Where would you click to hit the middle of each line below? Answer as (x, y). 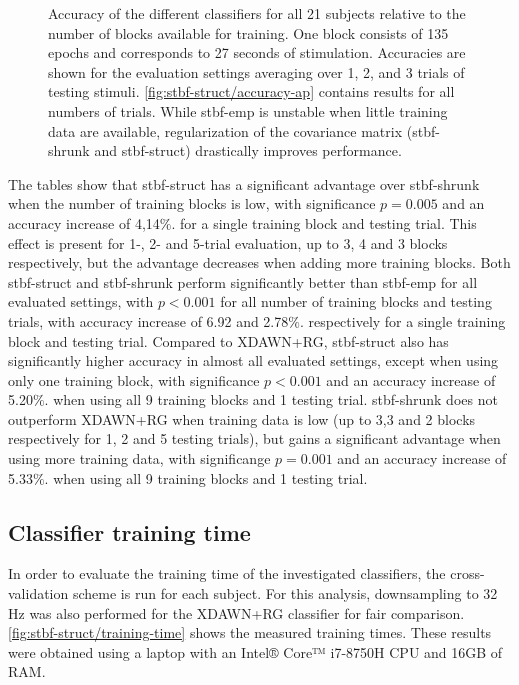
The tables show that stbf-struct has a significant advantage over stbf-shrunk (244, 183)
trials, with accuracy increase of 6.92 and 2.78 (148, 320)
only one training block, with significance (134, 379)
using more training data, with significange (139, 458)
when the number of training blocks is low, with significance (192, 203)
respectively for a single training (407, 320)
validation (38, 593)
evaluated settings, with (81, 301)
